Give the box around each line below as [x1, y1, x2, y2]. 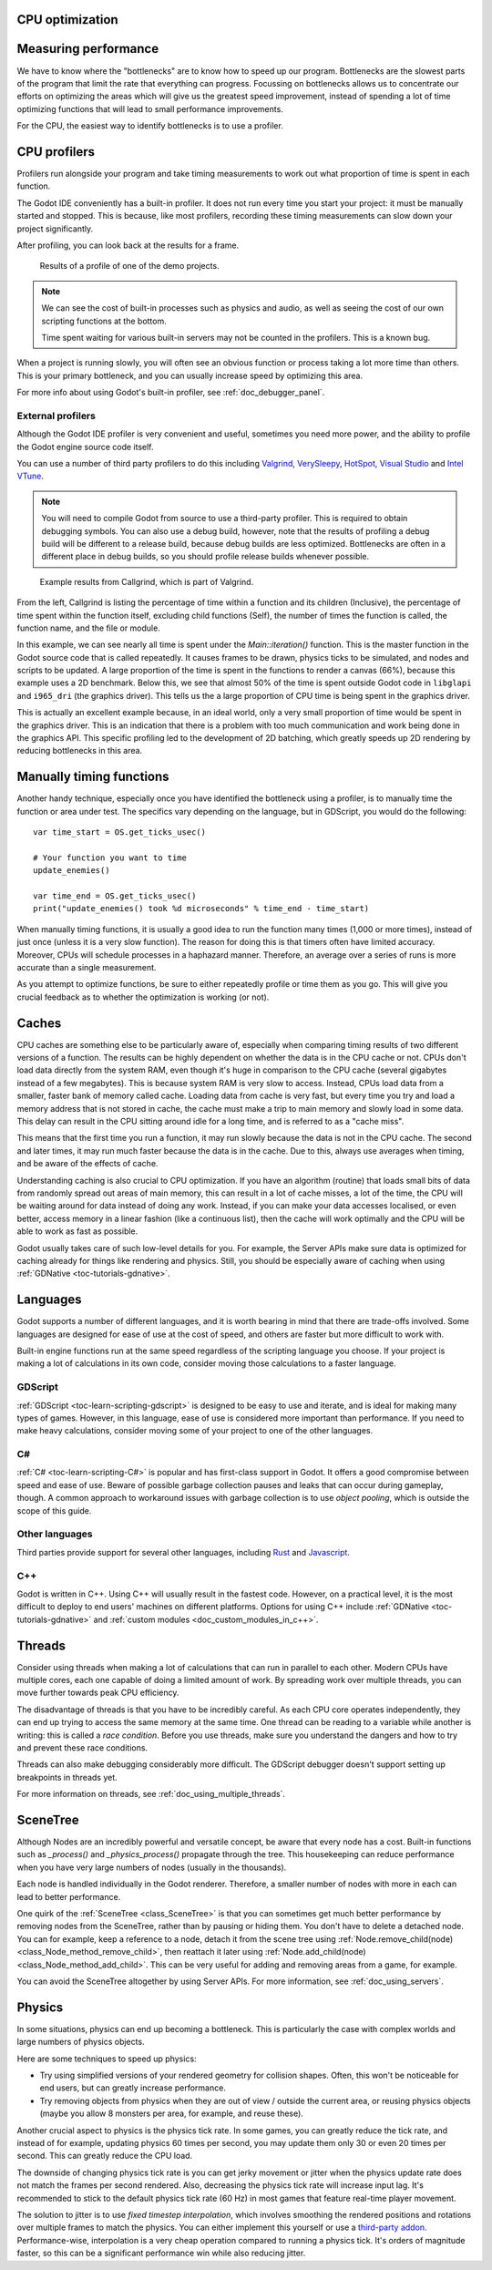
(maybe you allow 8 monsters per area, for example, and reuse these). [39, 2108, 304, 2119]
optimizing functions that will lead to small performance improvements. [16, 103, 284, 114]
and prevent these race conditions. [16, 1741, 149, 1753]
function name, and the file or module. [16, 622, 161, 633]
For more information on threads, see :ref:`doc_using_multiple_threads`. [16, 1789, 286, 1800]
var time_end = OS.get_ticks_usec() [33, 891, 197, 901]
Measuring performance [16, 41, 159, 56]
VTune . [16, 470, 45, 482]
